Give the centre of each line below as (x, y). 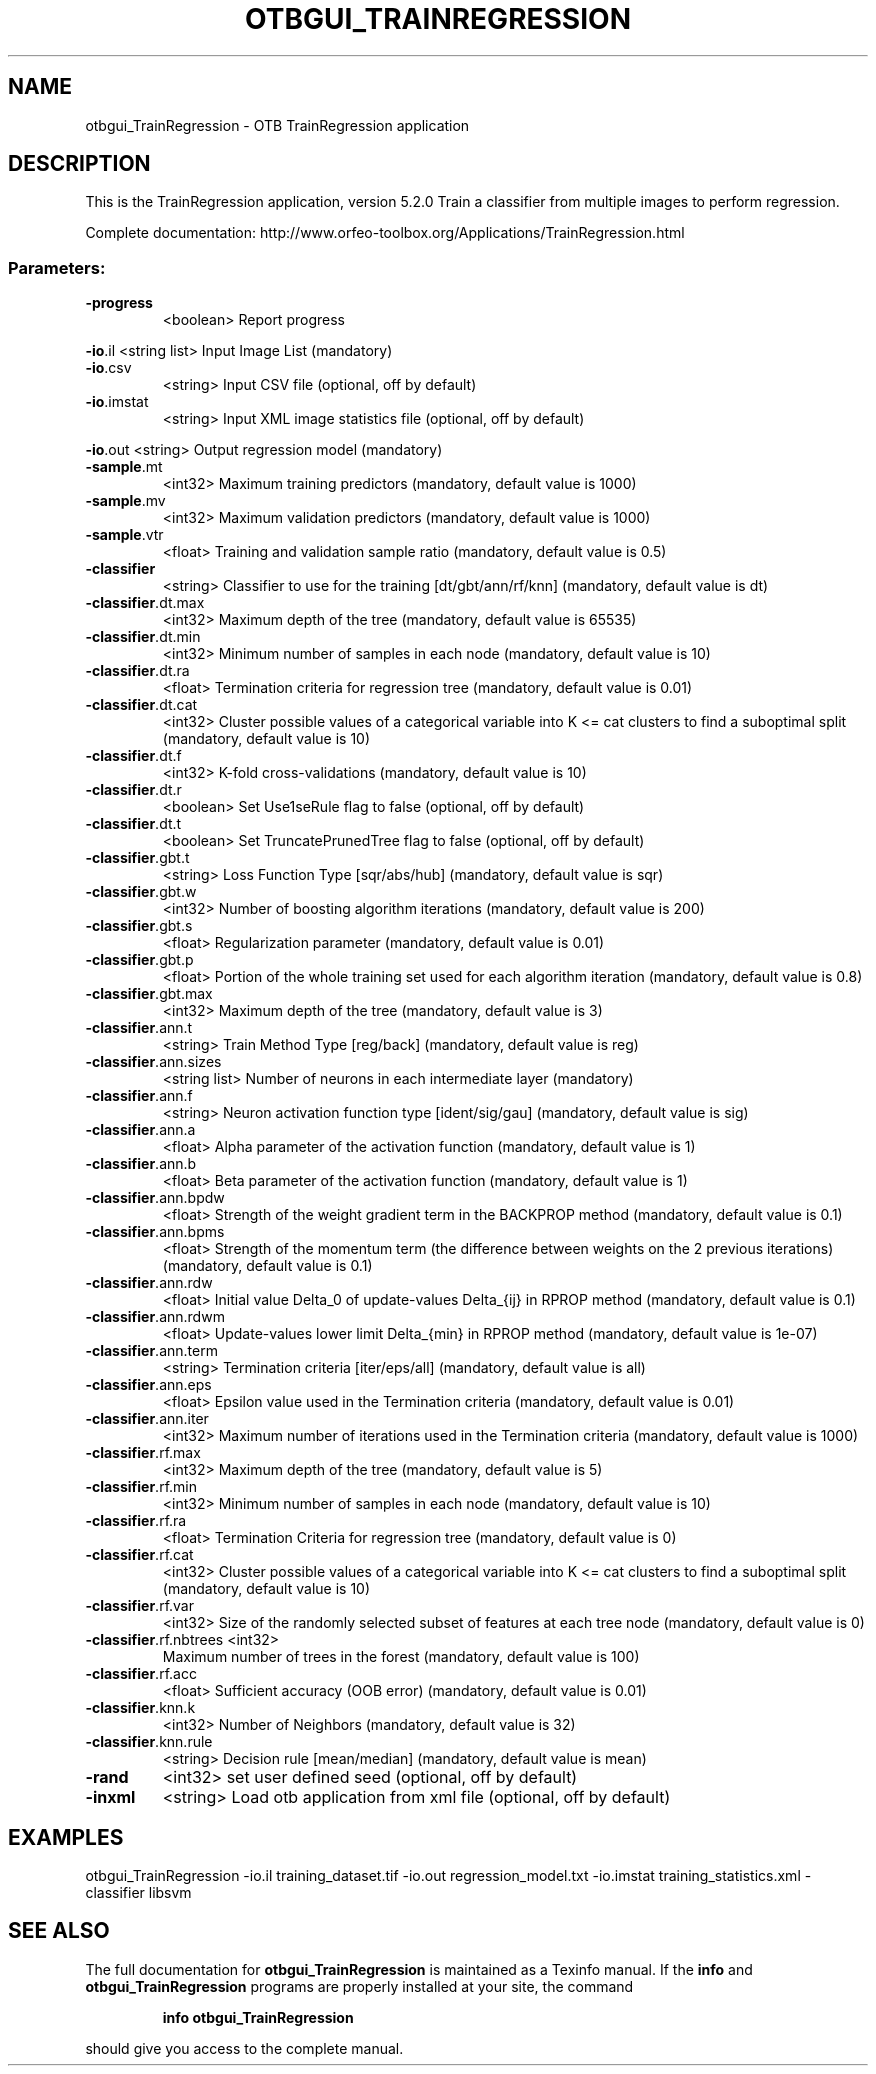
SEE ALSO (59, 1931)
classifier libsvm (138, 1893)
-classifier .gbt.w (141, 892)
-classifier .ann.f (139, 1096)
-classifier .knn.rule (149, 1742)
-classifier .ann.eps (148, 1385)
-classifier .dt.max (145, 603)
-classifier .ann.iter (147, 1419)
